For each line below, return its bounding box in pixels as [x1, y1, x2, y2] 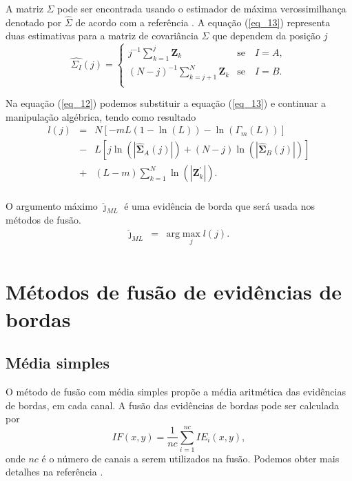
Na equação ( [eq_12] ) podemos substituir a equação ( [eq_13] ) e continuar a [6, 96, 327, 110]
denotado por [6, 14, 62, 29]
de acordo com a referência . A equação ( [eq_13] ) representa [75, 14, 331, 29]
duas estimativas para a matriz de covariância [6, 28, 198, 43]
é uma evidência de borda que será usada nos [124, 198, 315, 213]
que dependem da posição [212, 28, 320, 43]
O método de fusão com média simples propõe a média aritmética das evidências [6, 384, 346, 398]
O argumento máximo [6, 198, 98, 213]
